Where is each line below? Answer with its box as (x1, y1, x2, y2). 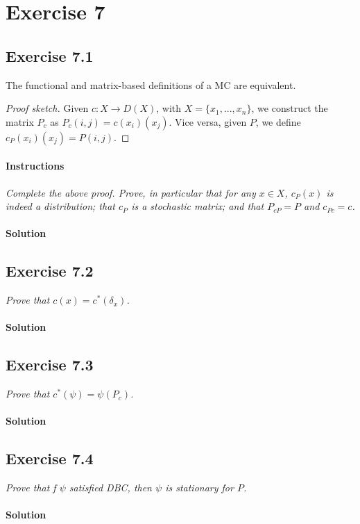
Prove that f (6, 480, 56, 495)
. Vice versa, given (169, 114, 247, 129)
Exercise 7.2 (6, 260, 94, 281)
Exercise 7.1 (6, 44, 94, 66)
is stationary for (165, 480, 234, 495)
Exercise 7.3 (6, 354, 94, 375)
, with (156, 101, 182, 115)
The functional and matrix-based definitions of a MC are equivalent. (6, 77, 296, 92)
